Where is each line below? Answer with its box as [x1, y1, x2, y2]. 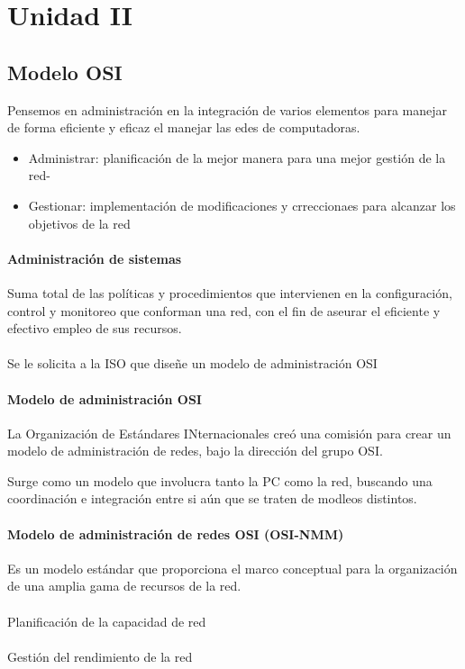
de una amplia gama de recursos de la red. [7, 576, 242, 595]
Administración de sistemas [7, 249, 182, 267]
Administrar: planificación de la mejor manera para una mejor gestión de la [28, 148, 446, 167]
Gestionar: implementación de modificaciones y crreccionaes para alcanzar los [28, 195, 456, 214]
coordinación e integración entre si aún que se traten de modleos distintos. [7, 489, 417, 508]
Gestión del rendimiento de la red [7, 646, 193, 665]
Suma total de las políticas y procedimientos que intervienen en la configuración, [7, 283, 452, 302]
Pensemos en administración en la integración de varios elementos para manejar [7, 100, 448, 119]
